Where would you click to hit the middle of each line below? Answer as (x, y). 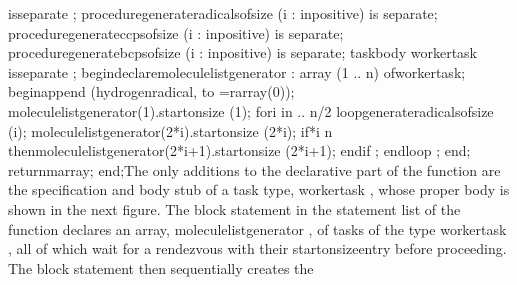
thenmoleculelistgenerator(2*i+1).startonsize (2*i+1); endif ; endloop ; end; (239, 150)
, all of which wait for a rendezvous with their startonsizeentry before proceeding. (257, 248)
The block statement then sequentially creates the (161, 267)
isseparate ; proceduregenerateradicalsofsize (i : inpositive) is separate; (223, 13)
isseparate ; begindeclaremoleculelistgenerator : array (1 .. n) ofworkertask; (237, 71)
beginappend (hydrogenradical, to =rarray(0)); (151, 91)
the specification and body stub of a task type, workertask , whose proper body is (259, 189)
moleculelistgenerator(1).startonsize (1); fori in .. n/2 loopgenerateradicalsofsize (251, 110)
